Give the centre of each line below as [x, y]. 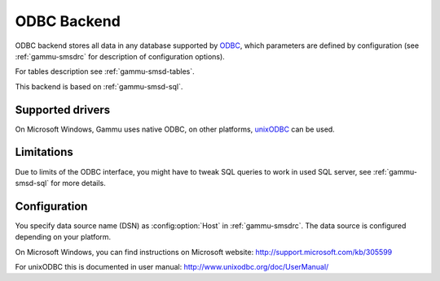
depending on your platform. [63, 237]
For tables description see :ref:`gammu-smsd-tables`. [105, 71]
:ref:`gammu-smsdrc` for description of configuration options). [120, 56]
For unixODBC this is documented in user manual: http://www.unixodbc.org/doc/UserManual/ [172, 267]
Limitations [44, 152]
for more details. [78, 183]
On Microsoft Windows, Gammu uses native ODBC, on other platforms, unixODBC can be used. [175, 129]
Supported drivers [62, 110]
